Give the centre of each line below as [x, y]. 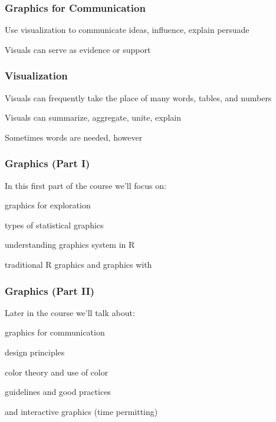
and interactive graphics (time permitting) [81, 411]
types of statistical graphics [54, 225]
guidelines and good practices [58, 392]
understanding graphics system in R [70, 245]
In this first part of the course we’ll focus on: [86, 185]
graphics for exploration [48, 205]
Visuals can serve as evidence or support [78, 49]
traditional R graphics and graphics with [78, 264]
